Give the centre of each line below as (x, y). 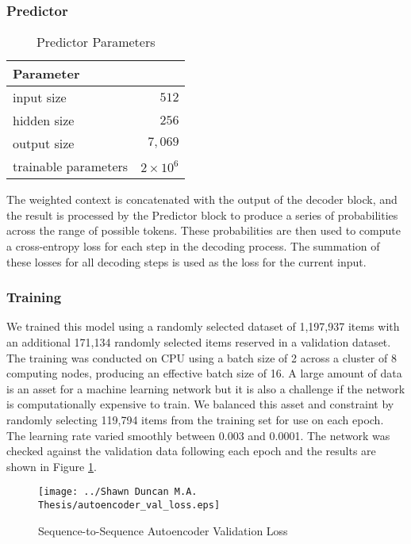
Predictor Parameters (96, 42)
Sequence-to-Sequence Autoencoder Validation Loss (163, 530)
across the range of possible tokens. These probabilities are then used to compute (204, 230)
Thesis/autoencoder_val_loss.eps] (129, 505)
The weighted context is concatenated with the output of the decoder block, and (202, 199)
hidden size (44, 121)
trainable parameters (71, 167)
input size (40, 98)
